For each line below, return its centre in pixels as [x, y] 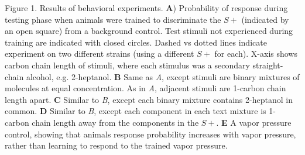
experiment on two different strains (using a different [100, 54]
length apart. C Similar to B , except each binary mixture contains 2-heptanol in [149, 99]
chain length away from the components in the [115, 122]
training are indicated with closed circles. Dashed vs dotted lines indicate [136, 42]
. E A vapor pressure [254, 122]
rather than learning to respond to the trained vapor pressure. [116, 145]
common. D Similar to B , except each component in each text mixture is [136, 111]
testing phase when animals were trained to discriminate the [113, 19]
